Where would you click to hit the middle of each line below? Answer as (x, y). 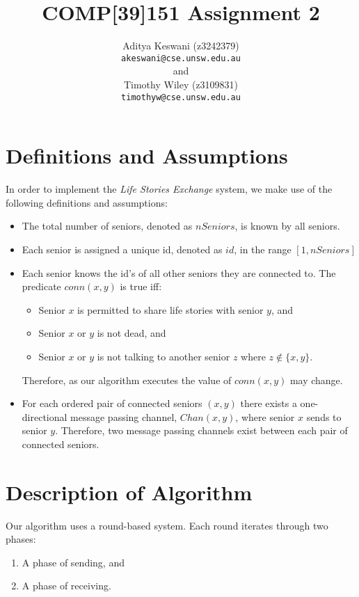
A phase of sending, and (73, 562)
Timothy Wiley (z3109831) (181, 84)
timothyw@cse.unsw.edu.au (181, 97)
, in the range (263, 249)
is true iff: (141, 286)
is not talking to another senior (163, 356)
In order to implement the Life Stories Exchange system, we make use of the (169, 189)
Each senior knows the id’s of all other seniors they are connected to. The (179, 272)
